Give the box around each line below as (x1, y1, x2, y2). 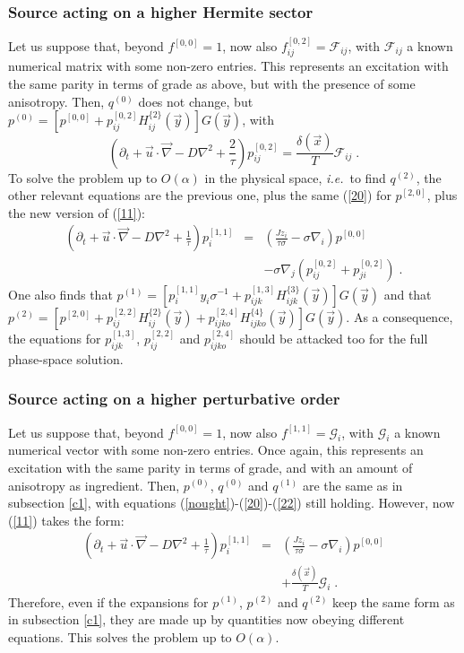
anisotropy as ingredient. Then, (8, 475, 180, 494)
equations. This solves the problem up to (8, 627, 232, 646)
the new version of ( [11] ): (8, 203, 145, 222)
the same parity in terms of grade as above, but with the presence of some (8, 74, 416, 93)
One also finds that (8, 284, 113, 303)
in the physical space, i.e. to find (204, 168, 386, 187)
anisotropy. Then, (8, 91, 105, 110)
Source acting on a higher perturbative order (8, 387, 340, 410)
